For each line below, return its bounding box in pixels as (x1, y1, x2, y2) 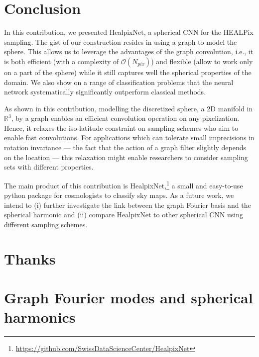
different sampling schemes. (4, 219, 88, 229)
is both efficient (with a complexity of (4, 56, 119, 66)
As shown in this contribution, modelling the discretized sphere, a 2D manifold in (4, 103, 253, 113)
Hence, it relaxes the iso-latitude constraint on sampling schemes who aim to (4, 122, 239, 133)
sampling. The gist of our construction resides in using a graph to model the (4, 36, 237, 47)
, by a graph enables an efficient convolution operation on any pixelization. (11, 113, 240, 123)
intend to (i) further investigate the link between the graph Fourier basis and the (4, 199, 251, 210)
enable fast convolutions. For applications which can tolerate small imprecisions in (4, 132, 255, 143)
